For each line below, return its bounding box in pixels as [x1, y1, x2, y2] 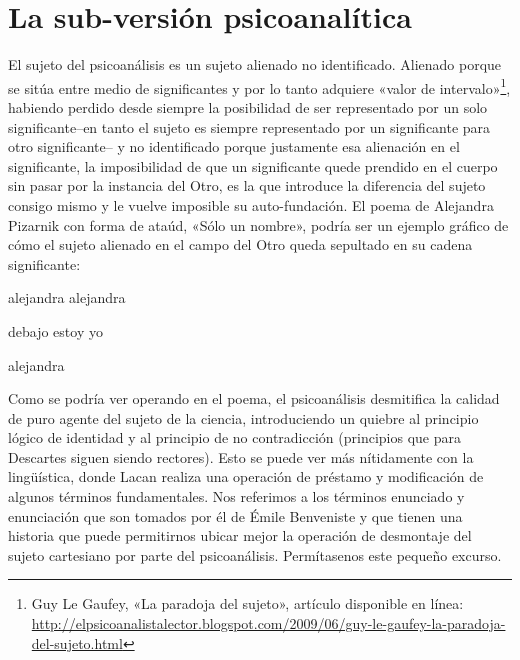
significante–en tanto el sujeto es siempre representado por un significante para [8, 116, 491, 137]
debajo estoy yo [8, 320, 103, 341]
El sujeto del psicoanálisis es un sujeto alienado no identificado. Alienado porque [8, 54, 502, 75]
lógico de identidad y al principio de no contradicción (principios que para [8, 427, 461, 448]
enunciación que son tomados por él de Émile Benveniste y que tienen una [8, 505, 463, 526]
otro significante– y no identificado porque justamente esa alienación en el [8, 136, 460, 157]
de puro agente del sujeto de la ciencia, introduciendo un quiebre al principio [8, 407, 479, 428]
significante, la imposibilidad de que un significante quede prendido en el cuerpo [8, 155, 498, 176]
